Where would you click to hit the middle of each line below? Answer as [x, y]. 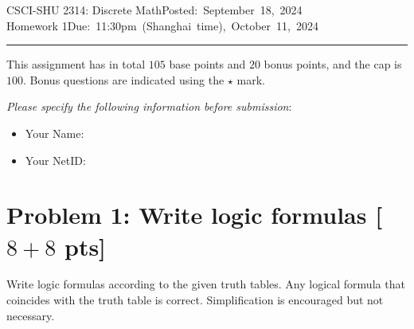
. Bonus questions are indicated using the [124, 79]
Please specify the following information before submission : [149, 106]
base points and [207, 64]
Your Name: [55, 133]
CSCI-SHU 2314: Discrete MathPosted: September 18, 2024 [154, 10]
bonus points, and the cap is [333, 64]
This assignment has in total [76, 64]
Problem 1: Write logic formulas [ [195, 215]
